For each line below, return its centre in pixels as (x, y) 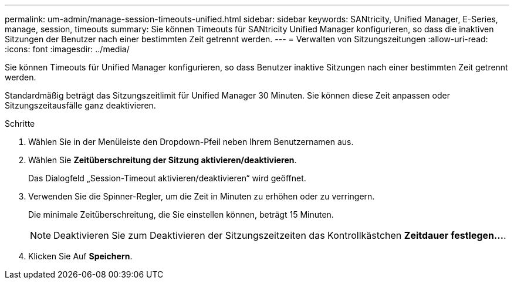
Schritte (20, 124)
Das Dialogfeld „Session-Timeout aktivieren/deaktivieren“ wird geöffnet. (167, 178)
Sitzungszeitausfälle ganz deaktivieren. (80, 105)
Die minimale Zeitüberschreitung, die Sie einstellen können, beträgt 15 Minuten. (181, 214)
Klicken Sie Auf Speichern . (80, 256)
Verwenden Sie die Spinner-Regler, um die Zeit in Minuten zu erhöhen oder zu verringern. (202, 196)
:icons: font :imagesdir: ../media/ (67, 49)
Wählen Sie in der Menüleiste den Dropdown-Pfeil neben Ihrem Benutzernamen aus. (191, 142)
